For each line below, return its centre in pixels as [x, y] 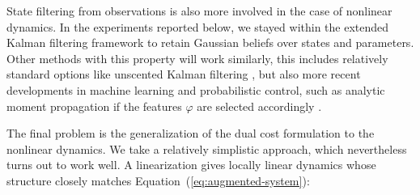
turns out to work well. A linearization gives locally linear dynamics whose [191, 165]
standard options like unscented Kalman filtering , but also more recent [184, 74]
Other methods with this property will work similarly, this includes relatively [197, 58]
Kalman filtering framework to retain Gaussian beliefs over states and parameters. [210, 42]
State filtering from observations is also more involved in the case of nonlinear [199, 11]
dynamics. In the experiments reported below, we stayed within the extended [198, 26]
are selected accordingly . [259, 106]
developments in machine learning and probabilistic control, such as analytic [196, 89]
